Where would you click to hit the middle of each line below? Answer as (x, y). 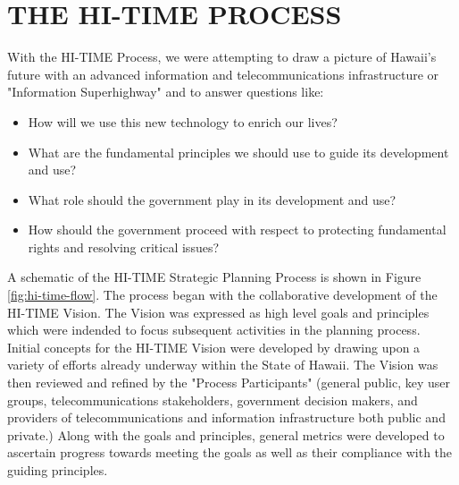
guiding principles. (58, 470)
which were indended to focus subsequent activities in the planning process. (214, 330)
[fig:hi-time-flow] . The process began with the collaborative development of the (222, 295)
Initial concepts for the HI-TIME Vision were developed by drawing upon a (214, 347)
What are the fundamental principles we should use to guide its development (238, 152)
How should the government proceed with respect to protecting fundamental (237, 230)
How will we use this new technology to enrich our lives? (183, 121)
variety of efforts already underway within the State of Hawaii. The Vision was (223, 365)
